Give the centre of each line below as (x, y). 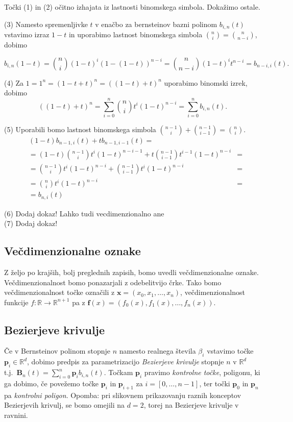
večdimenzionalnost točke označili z (59, 292)
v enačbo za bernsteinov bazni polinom (156, 24)
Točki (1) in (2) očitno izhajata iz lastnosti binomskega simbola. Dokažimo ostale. (132, 7)
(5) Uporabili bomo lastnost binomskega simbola (80, 129)
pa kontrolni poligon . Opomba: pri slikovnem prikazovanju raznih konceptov (123, 395)
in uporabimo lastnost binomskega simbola (136, 34)
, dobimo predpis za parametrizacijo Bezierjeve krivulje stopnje (126, 362)
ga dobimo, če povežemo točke (52, 383)
